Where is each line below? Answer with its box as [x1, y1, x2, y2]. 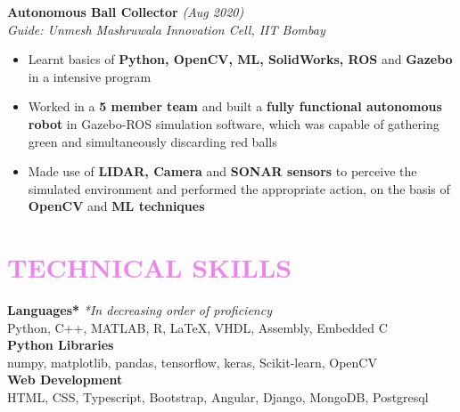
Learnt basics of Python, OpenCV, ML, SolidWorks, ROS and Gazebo [28, 50, 453, 69]
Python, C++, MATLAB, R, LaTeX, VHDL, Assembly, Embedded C [7, 318, 388, 336]
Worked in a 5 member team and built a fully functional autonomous [28, 97, 442, 116]
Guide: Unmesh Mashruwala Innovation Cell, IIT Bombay [7, 20, 325, 38]
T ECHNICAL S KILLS [7, 249, 292, 286]
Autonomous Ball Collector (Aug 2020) [7, 3, 244, 20]
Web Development [7, 370, 123, 389]
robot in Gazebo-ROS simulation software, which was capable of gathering [28, 114, 439, 133]
